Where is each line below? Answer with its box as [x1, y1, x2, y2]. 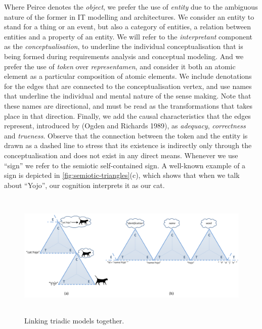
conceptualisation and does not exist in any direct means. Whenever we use [4, 150, 238, 160]
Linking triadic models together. [24, 315, 124, 325]
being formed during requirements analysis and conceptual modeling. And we [4, 51, 244, 61]
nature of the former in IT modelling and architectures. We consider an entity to [4, 11, 254, 22]
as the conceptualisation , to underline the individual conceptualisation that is [4, 41, 243, 52]
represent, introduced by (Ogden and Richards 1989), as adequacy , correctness [4, 120, 246, 131]
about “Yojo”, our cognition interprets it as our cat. [4, 179, 165, 190]
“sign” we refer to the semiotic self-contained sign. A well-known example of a [4, 160, 246, 170]
